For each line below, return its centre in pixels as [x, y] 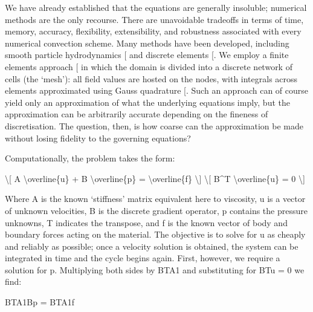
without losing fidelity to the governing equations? [98, 138]
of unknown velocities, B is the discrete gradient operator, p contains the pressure [156, 210]
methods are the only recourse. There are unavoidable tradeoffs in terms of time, [154, 19]
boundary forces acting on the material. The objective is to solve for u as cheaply [155, 234]
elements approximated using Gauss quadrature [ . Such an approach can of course [156, 90]
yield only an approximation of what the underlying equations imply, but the [147, 102]
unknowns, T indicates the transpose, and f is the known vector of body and [146, 222]
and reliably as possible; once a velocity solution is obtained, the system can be [152, 246]
